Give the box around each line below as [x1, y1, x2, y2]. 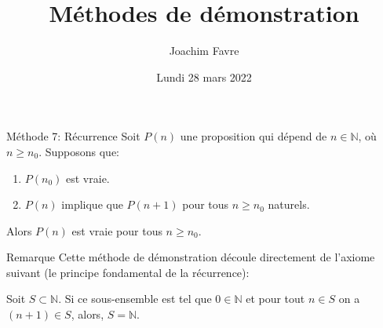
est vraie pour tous [71, 222, 162, 239]
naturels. [268, 196, 310, 213]
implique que [61, 196, 123, 213]
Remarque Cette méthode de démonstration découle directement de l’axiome [6, 249, 375, 265]
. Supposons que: [38, 143, 119, 159]
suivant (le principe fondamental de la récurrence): [6, 264, 250, 280]
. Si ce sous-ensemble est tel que [58, 290, 212, 307]
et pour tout [246, 290, 305, 307]
